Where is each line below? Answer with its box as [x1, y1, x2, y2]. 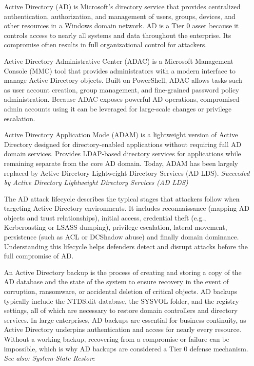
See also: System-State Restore [4, 353, 95, 363]
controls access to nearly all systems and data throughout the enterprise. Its [4, 30, 231, 40]
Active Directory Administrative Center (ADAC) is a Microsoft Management [4, 55, 234, 66]
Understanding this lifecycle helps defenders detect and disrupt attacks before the [4, 241, 248, 251]
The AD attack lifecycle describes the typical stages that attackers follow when [4, 193, 240, 203]
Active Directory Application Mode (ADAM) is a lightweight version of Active [4, 129, 238, 140]
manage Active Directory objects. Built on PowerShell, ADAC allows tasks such [4, 75, 242, 85]
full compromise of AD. [4, 251, 74, 261]
